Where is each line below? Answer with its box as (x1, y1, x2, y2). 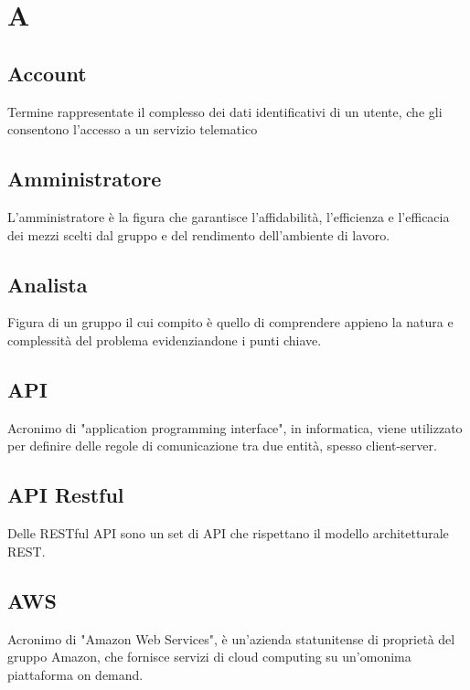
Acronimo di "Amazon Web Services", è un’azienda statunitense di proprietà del (7, 629, 455, 648)
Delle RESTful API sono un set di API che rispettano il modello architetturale (7, 524, 449, 543)
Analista (7, 270, 88, 298)
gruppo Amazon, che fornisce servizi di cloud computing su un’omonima (7, 647, 411, 666)
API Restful (7, 481, 124, 509)
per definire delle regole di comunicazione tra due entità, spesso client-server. (7, 436, 437, 455)
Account (7, 58, 87, 87)
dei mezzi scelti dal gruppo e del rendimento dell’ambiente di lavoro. (7, 225, 390, 244)
